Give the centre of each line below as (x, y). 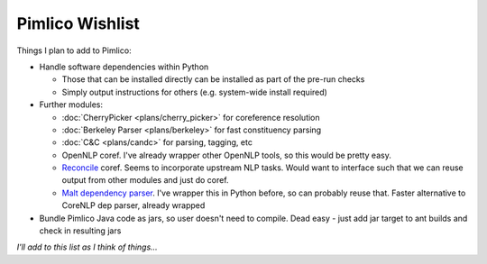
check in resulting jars (80, 231)
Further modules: (71, 105)
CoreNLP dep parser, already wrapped (133, 205)
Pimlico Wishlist (78, 23)
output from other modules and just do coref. (145, 180)
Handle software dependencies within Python (124, 67)
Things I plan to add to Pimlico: (74, 50)
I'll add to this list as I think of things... (87, 247)
